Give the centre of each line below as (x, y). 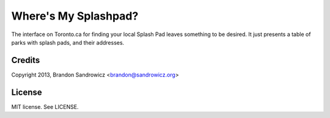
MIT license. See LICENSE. (45, 106)
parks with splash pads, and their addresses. (68, 42)
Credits (26, 60)
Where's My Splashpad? (75, 16)
